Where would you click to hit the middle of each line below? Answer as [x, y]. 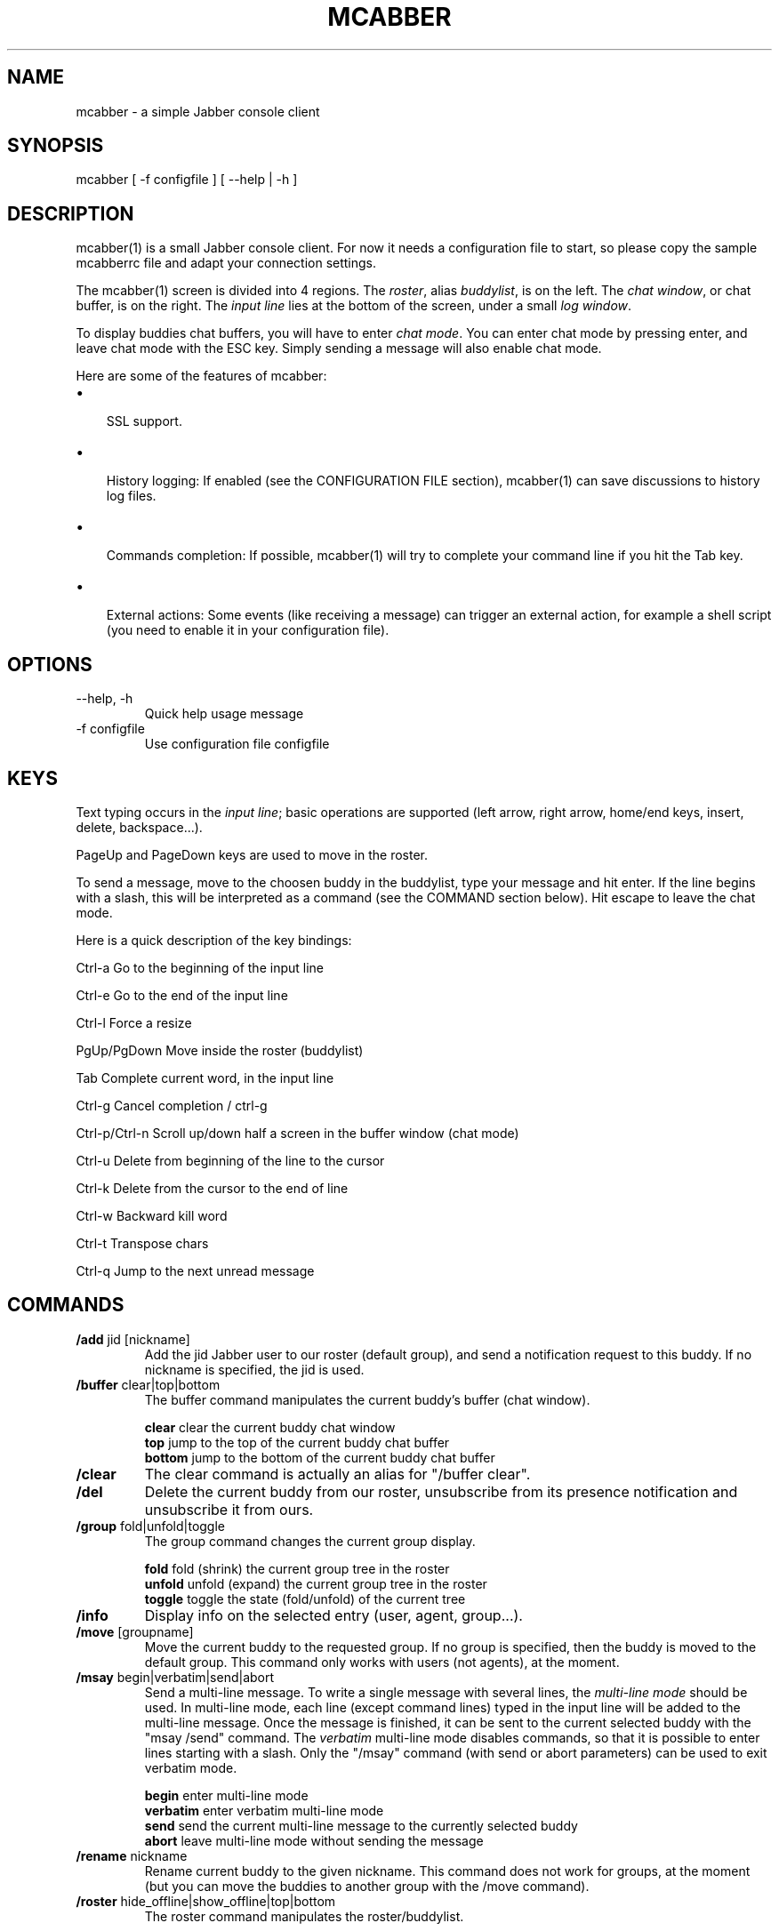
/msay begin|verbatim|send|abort [175, 1677]
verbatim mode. [191, 1767]
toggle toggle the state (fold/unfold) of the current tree [305, 1598]
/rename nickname [132, 1855]
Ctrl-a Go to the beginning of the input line [200, 967]
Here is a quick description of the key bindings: [214, 940]
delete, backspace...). [139, 827]
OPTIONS [50, 664]
